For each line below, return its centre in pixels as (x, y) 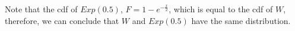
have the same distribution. (241, 20)
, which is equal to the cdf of (221, 9)
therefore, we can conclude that (62, 20)
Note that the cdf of (41, 9)
